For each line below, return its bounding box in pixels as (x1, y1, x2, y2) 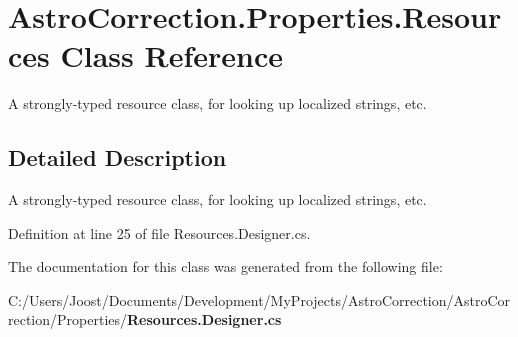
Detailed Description (8, 142, 227, 173)
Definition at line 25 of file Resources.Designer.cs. (8, 222, 311, 243)
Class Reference (60, 35, 283, 76)
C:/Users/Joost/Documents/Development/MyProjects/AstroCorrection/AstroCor (8, 289, 511, 310)
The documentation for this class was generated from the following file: (8, 256, 443, 277)
